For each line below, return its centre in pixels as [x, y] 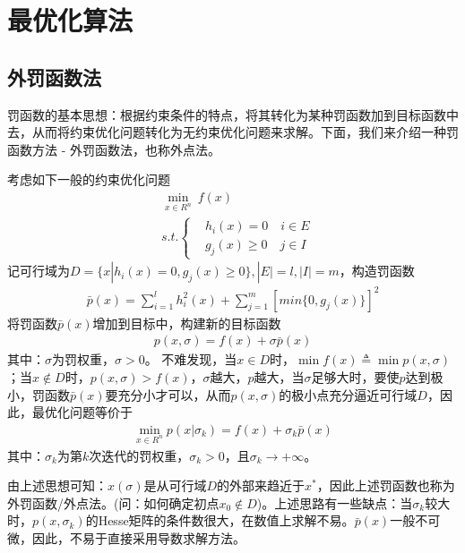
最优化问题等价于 [82, 412]
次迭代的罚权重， [139, 455]
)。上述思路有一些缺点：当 [335, 502]
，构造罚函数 [377, 271]
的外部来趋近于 [261, 485]
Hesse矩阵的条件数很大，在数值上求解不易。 [226, 520]
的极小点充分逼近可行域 [348, 394]
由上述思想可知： [57, 485]
